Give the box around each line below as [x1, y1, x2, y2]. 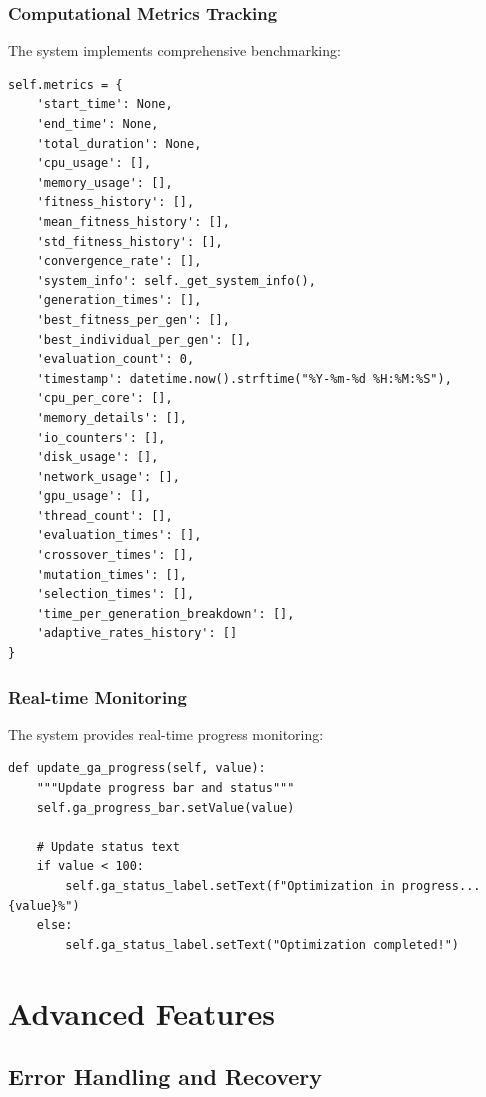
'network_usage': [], [36, 469, 180, 484]
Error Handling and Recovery [8, 1061, 323, 1092]
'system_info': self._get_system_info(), [36, 273, 316, 288]
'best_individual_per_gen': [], [36, 332, 252, 347]
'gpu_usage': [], [36, 489, 152, 504]
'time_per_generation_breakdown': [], [36, 606, 295, 621]
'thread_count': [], [36, 508, 173, 523]
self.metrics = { [8, 77, 123, 92]
